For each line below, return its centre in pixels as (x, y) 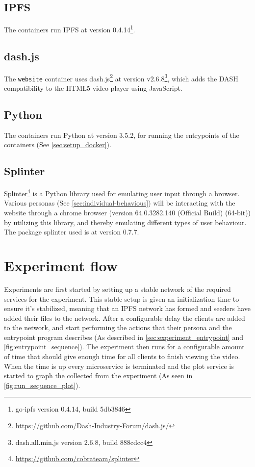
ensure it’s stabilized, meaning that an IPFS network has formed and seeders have (127, 308)
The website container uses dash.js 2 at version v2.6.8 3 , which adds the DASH (121, 78)
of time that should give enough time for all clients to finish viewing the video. (122, 356)
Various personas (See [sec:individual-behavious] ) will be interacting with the (120, 203)
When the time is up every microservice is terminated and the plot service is (119, 366)
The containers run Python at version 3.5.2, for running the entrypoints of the (122, 135)
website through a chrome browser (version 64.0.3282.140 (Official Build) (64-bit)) (127, 212)
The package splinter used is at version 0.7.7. (72, 232)
